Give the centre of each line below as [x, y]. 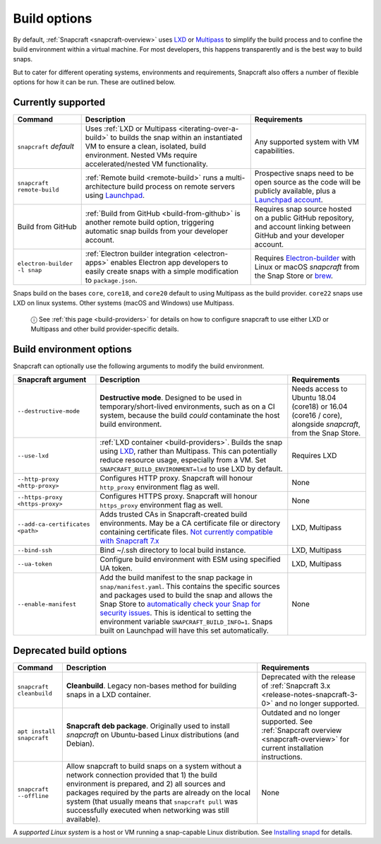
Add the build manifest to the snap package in [176, 578]
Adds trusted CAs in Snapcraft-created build [174, 515]
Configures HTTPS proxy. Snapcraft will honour [179, 496]
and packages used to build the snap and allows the [186, 595]
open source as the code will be [308, 182]
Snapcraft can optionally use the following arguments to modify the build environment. [139, 366]
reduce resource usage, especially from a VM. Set [183, 460]
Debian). [80, 744]
